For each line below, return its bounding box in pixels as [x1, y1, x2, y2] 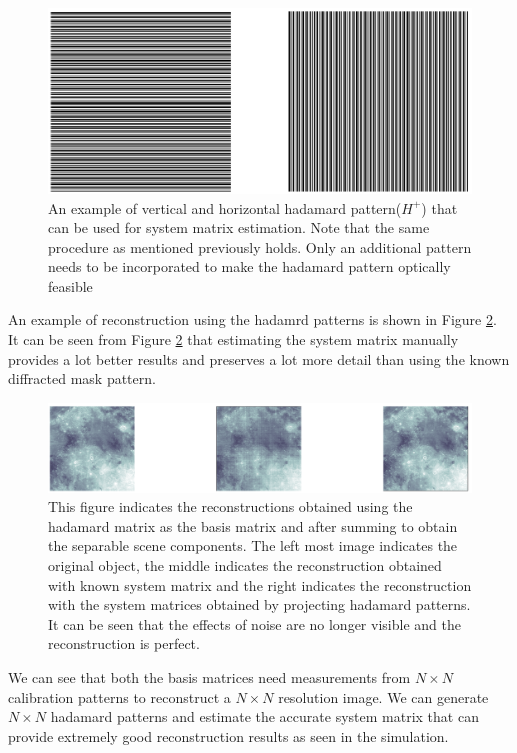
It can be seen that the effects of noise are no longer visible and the [48, 613, 461, 634]
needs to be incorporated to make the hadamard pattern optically [48, 256, 451, 277]
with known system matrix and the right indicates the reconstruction [48, 574, 472, 595]
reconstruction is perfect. [48, 633, 200, 654]
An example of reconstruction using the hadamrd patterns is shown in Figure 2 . [8, 309, 497, 330]
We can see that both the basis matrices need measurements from [8, 667, 411, 688]
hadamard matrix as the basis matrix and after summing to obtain [48, 515, 458, 536]
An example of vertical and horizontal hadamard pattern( [48, 197, 402, 218]
